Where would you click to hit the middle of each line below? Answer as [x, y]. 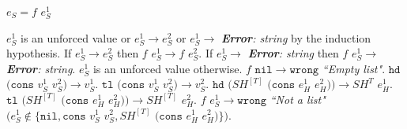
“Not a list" [298, 99]
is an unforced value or [75, 37]
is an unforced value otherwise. [168, 68]
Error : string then [293, 53]
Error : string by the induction [296, 37]
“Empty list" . [354, 68]
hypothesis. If [39, 53]
